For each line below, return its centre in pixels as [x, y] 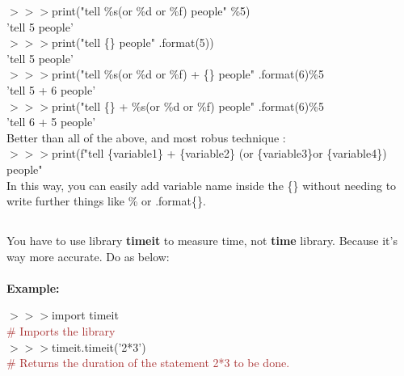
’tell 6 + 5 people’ [51, 122]
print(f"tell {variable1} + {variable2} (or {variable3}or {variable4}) [219, 153]
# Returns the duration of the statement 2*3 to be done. [148, 363]
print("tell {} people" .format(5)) [133, 42]
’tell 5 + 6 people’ [51, 89]
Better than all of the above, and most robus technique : [146, 137]
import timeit [85, 315]
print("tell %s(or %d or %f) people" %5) [151, 11]
